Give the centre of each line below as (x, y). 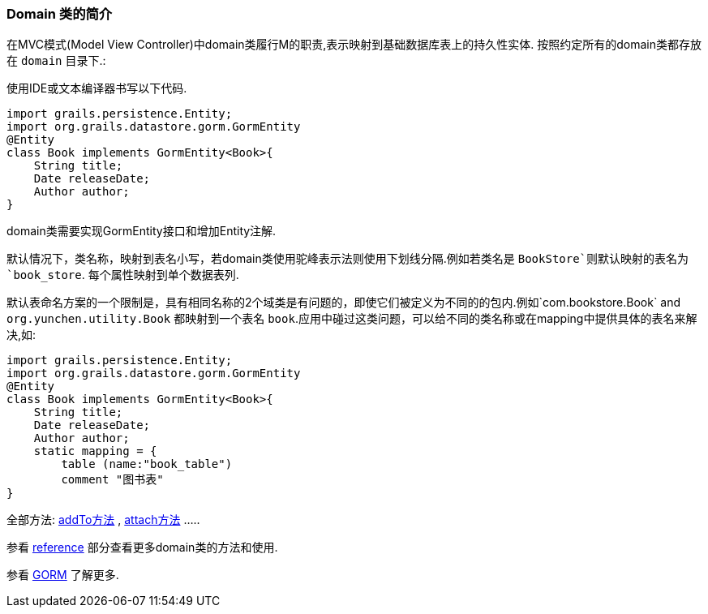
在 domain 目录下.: (56, 61)
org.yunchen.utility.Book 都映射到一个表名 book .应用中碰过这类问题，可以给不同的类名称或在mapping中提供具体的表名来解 (352, 319)
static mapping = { (95, 451)
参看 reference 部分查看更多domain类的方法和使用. (142, 547)
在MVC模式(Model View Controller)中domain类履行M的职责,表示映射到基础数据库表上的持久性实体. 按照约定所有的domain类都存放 (354, 45)
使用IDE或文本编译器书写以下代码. (97, 88)
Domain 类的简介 (60, 14)
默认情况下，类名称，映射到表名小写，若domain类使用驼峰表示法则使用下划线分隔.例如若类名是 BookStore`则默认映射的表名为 (348, 259)
